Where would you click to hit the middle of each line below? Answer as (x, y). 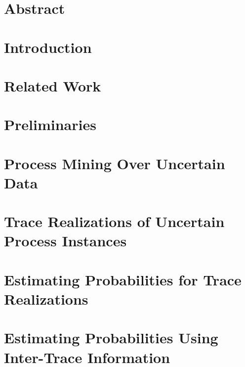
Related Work (53, 85)
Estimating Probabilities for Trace (123, 279)
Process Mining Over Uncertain (115, 163)
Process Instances (65, 241)
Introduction (48, 47)
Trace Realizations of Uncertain (114, 221)
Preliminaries (50, 124)
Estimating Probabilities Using (111, 338)
